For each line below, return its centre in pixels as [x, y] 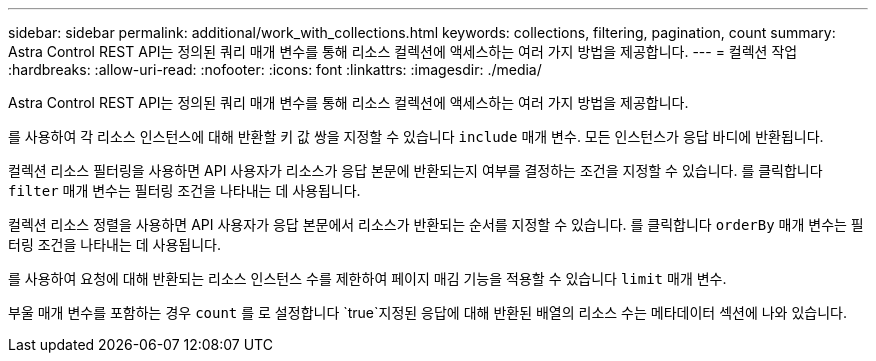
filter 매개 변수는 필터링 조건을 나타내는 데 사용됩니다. [184, 190]
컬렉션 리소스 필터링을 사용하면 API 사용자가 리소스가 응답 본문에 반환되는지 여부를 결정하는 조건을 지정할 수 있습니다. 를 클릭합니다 [415, 170]
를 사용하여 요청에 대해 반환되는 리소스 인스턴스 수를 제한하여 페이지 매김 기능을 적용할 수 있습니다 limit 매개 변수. [367, 278]
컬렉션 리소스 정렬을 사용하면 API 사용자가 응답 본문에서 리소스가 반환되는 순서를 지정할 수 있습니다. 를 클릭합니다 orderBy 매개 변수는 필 [436, 224]
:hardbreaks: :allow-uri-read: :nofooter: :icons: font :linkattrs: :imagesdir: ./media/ [275, 69]
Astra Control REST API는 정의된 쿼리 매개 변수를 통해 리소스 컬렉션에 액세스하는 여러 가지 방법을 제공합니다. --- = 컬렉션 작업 [403, 51]
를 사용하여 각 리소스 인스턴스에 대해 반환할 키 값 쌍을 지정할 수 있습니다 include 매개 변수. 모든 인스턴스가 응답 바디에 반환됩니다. [416, 136]
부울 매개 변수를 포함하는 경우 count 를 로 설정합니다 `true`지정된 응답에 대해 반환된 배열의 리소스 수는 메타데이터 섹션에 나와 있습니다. [427, 312]
